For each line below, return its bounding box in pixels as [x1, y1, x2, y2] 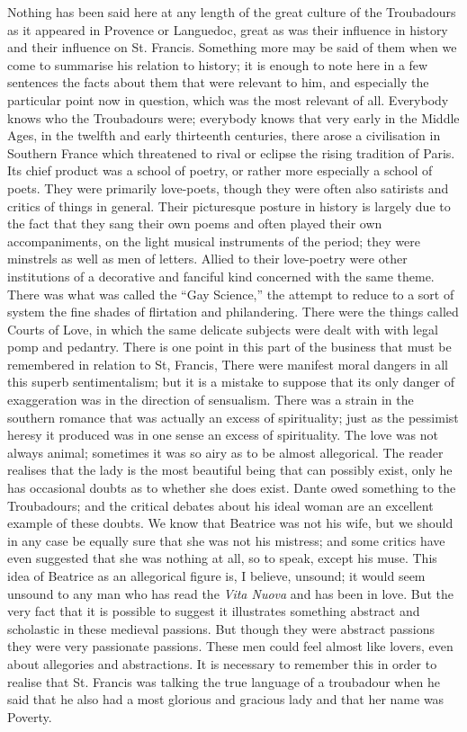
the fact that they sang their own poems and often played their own [7, 214, 382, 233]
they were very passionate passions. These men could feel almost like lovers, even [7, 637, 454, 656]
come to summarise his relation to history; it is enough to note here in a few [7, 55, 428, 74]
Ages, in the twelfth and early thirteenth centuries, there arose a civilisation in [7, 126, 441, 145]
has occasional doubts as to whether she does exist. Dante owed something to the [7, 478, 456, 497]
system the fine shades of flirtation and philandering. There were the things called [7, 302, 459, 321]
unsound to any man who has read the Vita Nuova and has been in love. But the [7, 584, 454, 603]
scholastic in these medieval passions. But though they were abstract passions [7, 619, 436, 638]
